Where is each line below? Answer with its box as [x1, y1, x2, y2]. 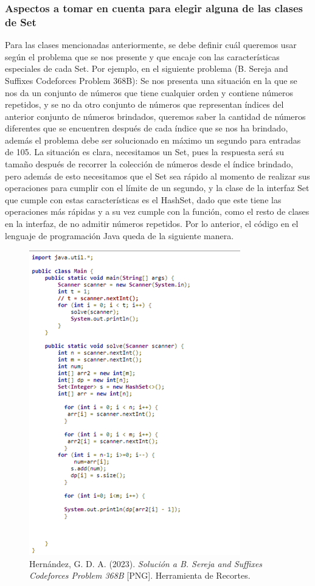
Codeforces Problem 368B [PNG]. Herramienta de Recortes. [29, 569, 251, 582]
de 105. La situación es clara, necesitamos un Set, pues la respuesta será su [5, 145, 285, 158]
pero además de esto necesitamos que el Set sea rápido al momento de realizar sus [5, 169, 310, 182]
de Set [5, 14, 36, 29]
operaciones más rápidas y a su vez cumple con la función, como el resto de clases [5, 205, 310, 218]
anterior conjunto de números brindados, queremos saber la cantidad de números [5, 110, 306, 122]
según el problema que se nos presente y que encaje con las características [5, 50, 280, 63]
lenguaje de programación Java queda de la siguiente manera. [5, 229, 234, 242]
